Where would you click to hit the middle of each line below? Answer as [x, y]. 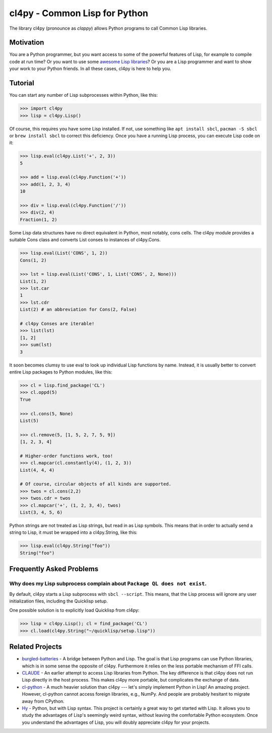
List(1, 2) [33, 281]
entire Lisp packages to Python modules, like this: [61, 372]
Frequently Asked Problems [54, 569]
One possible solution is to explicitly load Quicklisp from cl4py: [74, 610]
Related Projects [36, 647]
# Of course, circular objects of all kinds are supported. [96, 484]
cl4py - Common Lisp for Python [79, 13]
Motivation [27, 43]
